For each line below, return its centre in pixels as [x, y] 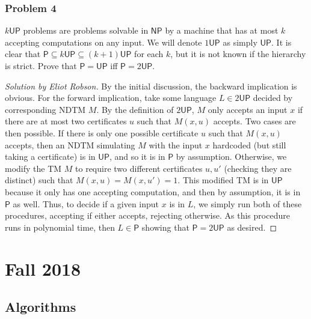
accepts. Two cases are [254, 121]
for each [149, 54]
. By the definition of [135, 109]
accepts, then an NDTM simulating [70, 144]
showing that [165, 227]
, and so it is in [137, 156]
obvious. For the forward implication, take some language [111, 98]
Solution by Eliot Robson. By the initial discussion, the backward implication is [151, 86]
